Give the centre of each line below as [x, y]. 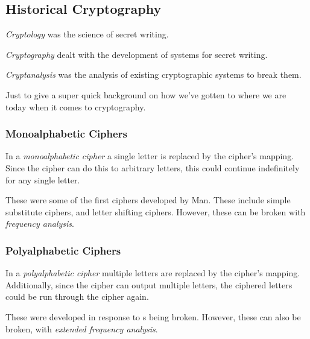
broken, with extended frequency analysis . [82, 328]
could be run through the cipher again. [77, 296]
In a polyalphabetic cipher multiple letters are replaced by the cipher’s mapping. [153, 273]
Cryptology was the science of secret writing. [87, 34]
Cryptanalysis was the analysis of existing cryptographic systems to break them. [153, 74]
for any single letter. [43, 179]
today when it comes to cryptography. [76, 106]
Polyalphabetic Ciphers [63, 250]
